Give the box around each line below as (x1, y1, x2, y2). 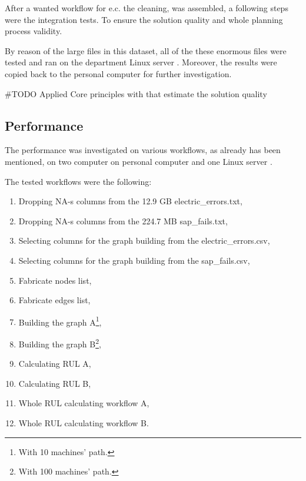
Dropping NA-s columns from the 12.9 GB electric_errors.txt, (18, 195, 242, 207)
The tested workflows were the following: (5, 175, 152, 187)
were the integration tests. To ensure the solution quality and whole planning (5, 13, 283, 25)
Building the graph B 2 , (18, 336, 101, 350)
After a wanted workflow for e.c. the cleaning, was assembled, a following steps (5, 2, 288, 14)
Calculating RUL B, (18, 377, 91, 389)
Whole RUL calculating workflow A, (18, 397, 149, 409)
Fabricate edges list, (18, 294, 91, 306)
